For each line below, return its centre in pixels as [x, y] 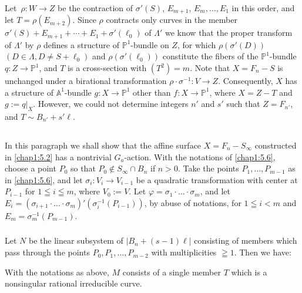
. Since [84, 20]
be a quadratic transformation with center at [217, 179]
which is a [249, 272]
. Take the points [208, 168]
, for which [197, 44]
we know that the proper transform [229, 33]
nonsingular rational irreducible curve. [73, 283]
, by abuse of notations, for [193, 202]
